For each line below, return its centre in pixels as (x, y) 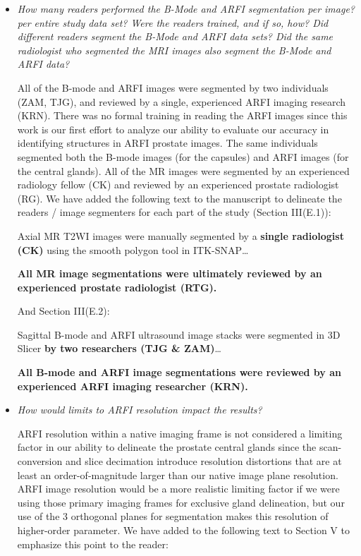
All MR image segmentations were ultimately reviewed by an (170, 273)
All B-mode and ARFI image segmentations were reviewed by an (179, 372)
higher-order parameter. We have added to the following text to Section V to (183, 530)
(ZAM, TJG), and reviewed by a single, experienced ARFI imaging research (182, 101)
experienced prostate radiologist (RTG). (117, 287)
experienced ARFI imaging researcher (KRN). (133, 386)
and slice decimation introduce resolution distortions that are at (203, 461)
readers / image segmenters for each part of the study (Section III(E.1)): (174, 212)
